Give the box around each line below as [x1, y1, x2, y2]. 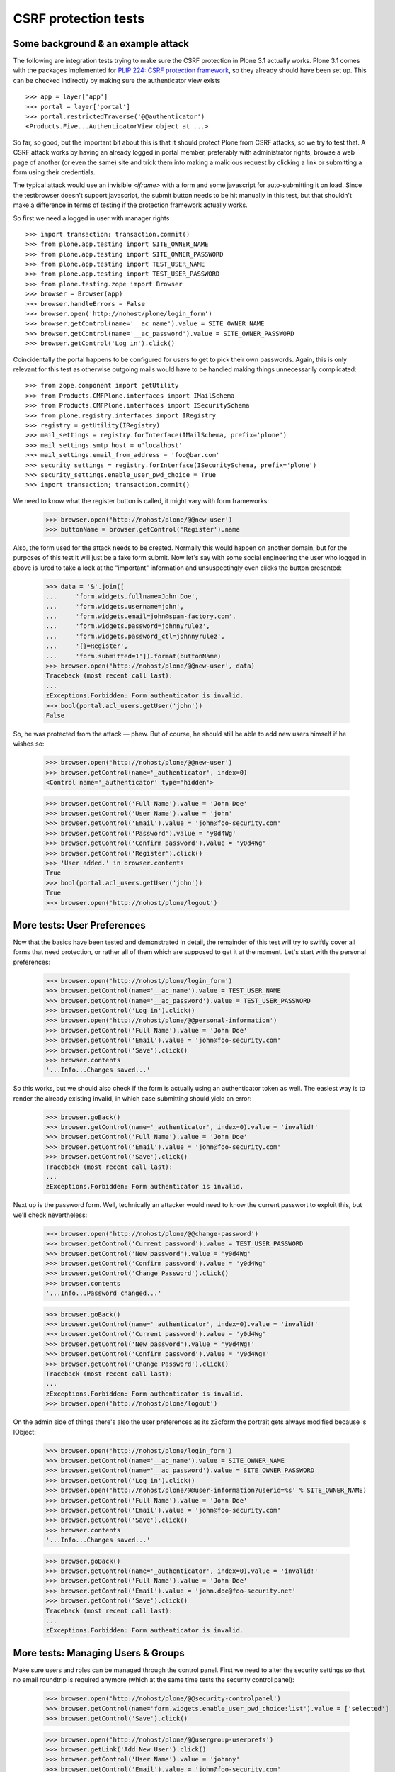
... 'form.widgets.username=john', [45, 602, 184, 610]
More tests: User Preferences [13, 919, 146, 931]
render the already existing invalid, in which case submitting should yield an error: [13, 1094, 252, 1102]
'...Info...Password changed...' [45, 1289, 162, 1297]
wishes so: [13, 739, 45, 748]
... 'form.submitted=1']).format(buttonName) [45, 652, 222, 660]
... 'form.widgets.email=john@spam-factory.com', [45, 612, 236, 620]
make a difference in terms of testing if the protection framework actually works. [13, 201, 248, 209]
